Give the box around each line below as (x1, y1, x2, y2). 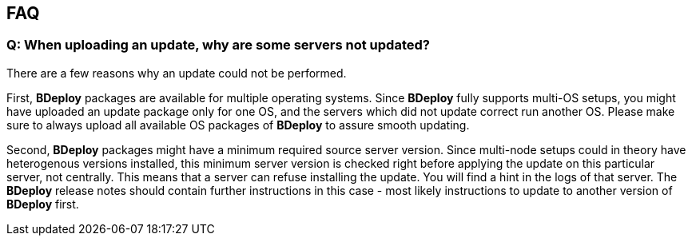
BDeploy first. (6, 196, 79, 211)
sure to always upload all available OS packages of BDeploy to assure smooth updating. (6, 117, 470, 132)
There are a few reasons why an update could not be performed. (6, 65, 347, 80)
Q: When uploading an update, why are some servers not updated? (6, 37, 430, 54)
